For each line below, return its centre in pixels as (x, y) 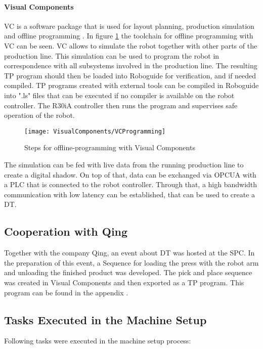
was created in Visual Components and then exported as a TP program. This (124, 282)
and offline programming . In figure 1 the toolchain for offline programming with (129, 36)
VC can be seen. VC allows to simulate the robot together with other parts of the (131, 45)
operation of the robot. (39, 115)
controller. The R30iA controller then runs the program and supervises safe (121, 105)
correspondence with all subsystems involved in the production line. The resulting (131, 66)
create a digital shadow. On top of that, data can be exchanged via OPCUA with (130, 174)
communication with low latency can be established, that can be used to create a (130, 194)
